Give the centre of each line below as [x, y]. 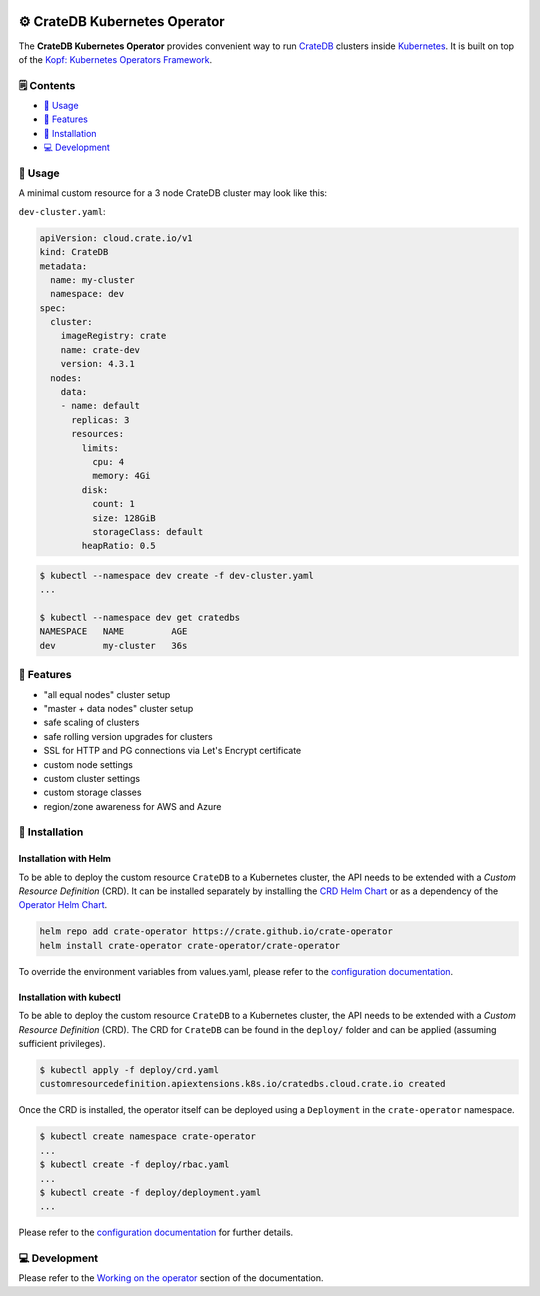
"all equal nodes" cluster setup [107, 694]
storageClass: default [147, 531]
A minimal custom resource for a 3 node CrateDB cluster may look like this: [173, 193]
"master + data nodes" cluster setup [118, 708]
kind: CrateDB [74, 252]
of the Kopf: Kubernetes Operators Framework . [115, 59]
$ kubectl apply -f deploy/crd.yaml [129, 1069]
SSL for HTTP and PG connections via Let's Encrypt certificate [172, 751]
